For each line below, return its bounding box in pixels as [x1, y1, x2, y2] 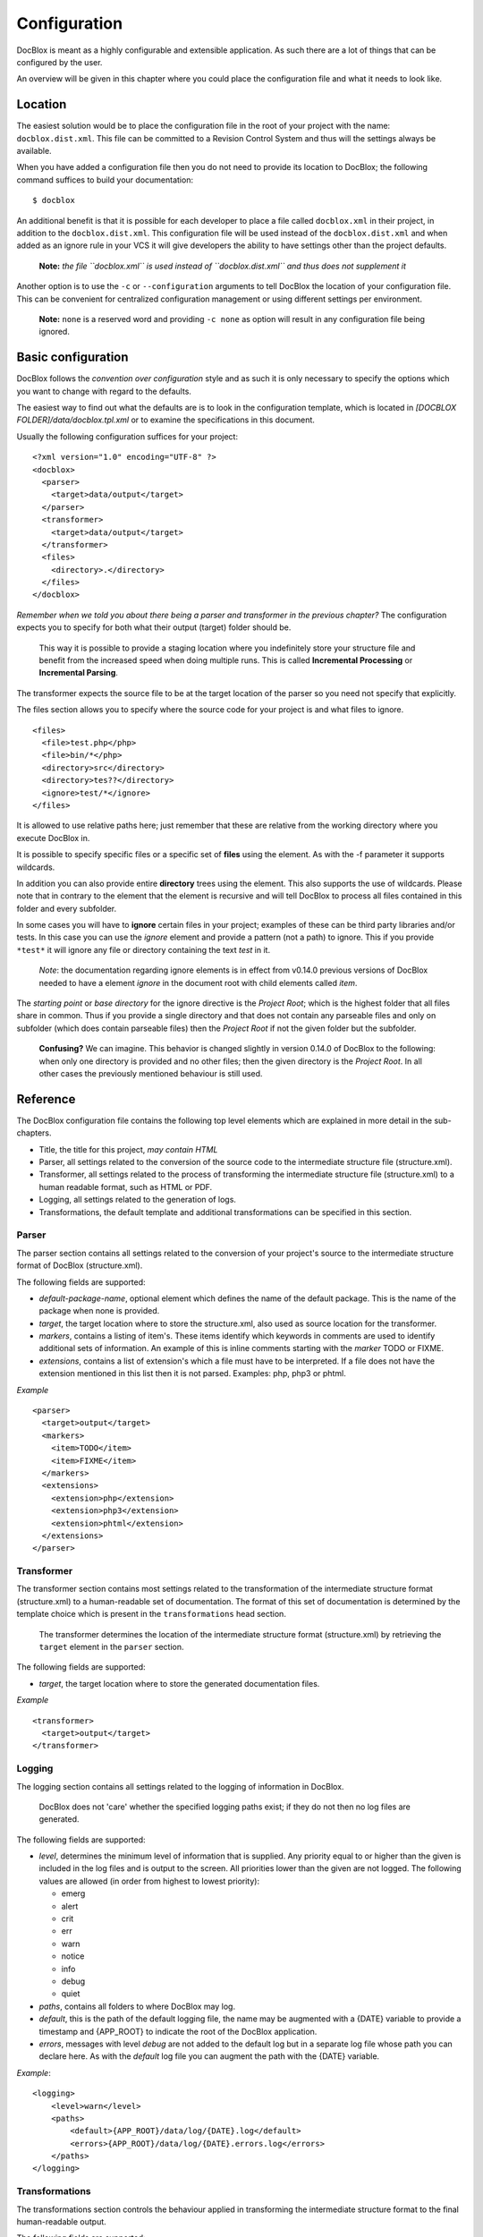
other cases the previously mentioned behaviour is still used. [38, 1067, 263, 1078]
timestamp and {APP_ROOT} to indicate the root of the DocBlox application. [38, 2026, 318, 2037]
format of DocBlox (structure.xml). [16, 1260, 143, 1271]
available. [16, 146, 53, 157]
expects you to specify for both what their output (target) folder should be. [16, 622, 292, 633]
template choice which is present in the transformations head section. [16, 1609, 286, 1620]
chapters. [16, 1127, 53, 1138]
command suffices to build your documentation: [16, 174, 194, 185]
